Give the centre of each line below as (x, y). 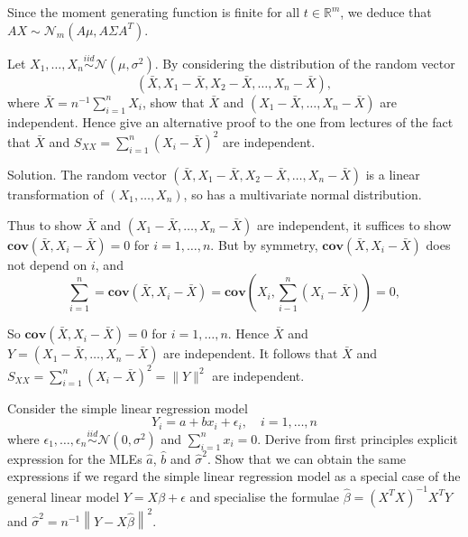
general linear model (64, 496)
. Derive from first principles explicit (358, 438)
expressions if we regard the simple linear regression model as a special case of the (234, 476)
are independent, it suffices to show (354, 224)
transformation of (55, 194)
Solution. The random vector (87, 174)
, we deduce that (386, 12)
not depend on (47, 264)
